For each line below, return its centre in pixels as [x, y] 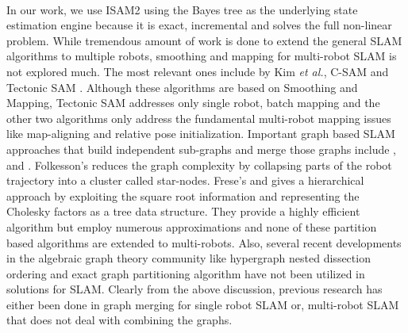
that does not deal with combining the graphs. [119, 320]
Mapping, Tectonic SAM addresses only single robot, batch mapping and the [193, 103]
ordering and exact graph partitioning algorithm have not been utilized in [186, 273]
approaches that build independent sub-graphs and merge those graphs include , [201, 149]
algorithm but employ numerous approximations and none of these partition [192, 226]
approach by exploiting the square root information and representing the [183, 195]
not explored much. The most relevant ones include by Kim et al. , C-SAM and [198, 71]
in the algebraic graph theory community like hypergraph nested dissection [189, 258]
